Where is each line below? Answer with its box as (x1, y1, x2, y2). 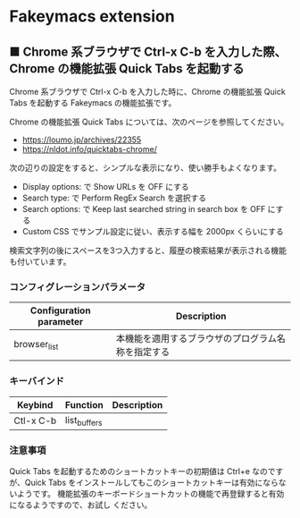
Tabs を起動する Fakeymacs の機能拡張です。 (9, 98, 177, 108)
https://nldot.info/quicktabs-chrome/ (21, 144, 158, 154)
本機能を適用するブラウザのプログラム (115, 333, 277, 345)
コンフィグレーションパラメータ (9, 280, 146, 293)
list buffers (65, 413, 103, 428)
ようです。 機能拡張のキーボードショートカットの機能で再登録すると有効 (16, 488, 285, 499)
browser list (13, 337, 59, 352)
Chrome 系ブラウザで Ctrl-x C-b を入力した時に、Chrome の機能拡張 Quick (9, 87, 286, 97)
